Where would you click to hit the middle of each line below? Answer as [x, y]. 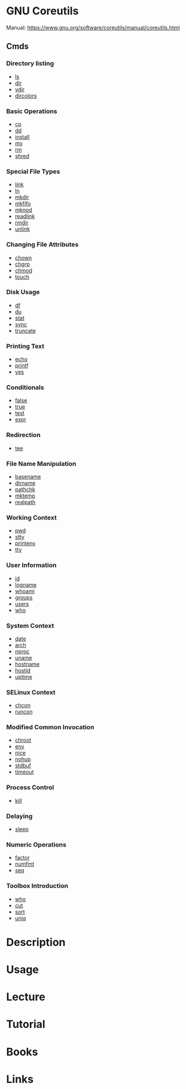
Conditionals [25, 387]
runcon [24, 712]
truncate [25, 330]
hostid [23, 670]
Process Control [30, 787]
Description [36, 942]
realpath [25, 502]
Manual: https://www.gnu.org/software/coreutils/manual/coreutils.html [93, 28]
